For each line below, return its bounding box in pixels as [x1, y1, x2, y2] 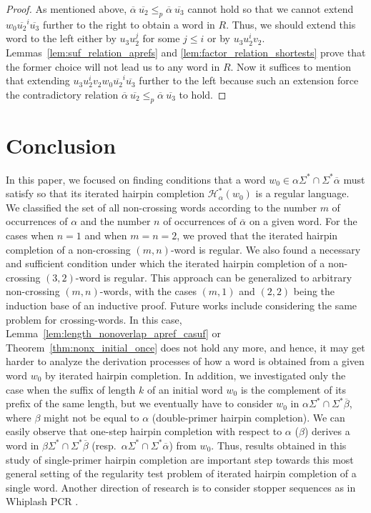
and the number [80, 214, 151, 229]
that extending [6, 73, 70, 88]
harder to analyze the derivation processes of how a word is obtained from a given [6, 354, 365, 369]
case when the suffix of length [6, 382, 136, 397]
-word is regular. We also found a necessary [170, 241, 361, 256]
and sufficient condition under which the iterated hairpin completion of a [6, 256, 325, 271]
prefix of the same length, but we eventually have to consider [6, 396, 273, 411]
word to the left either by [6, 31, 117, 46]
